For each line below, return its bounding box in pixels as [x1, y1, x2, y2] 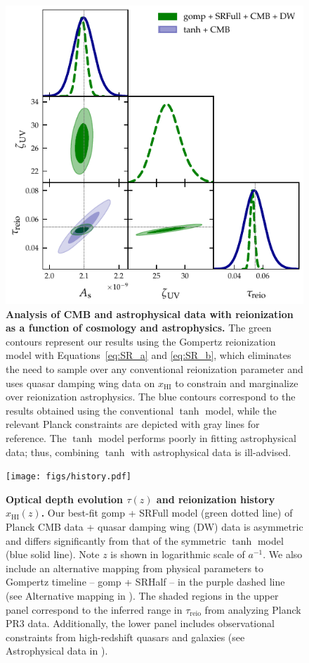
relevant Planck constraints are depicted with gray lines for [6, 417, 260, 431]
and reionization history [156, 491, 275, 506]
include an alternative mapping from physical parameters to [6, 560, 264, 575]
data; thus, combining [6, 444, 100, 459]
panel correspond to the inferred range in [6, 602, 183, 617]
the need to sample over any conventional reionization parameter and [6, 361, 303, 376]
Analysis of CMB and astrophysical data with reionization [6, 306, 294, 321]
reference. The [6, 430, 67, 445]
